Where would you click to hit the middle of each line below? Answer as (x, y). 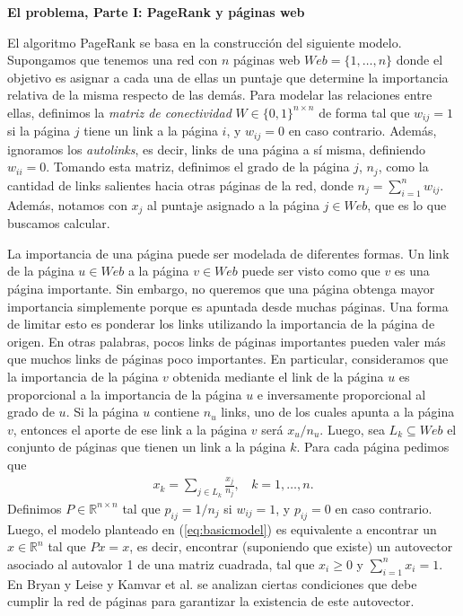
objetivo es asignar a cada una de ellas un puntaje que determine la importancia (228, 77)
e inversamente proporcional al (341, 394)
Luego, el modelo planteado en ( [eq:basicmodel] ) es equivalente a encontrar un (222, 528)
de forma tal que (364, 112)
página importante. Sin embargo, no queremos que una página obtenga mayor (221, 288)
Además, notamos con (67, 204)
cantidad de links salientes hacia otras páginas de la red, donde (180, 185)
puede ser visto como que (311, 271)
